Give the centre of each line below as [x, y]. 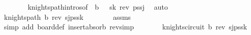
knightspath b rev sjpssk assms [67, 16]
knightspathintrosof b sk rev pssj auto [98, 7]
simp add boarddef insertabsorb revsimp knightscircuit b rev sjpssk [126, 27]
